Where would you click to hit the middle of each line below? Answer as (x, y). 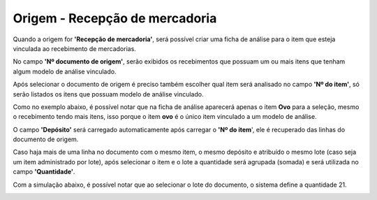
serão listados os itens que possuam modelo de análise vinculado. (108, 94)
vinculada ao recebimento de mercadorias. (74, 48)
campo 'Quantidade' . (44, 172)
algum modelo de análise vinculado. (65, 71)
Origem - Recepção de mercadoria (115, 18)
